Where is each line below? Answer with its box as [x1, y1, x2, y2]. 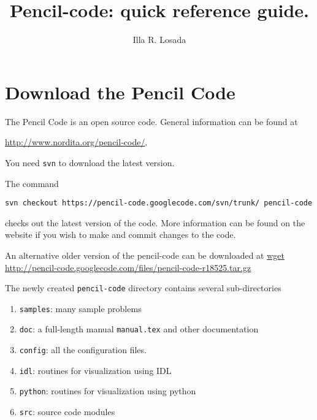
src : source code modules [19, 405, 115, 418]
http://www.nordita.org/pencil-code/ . [5, 136, 148, 148]
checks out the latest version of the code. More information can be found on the [5, 216, 305, 229]
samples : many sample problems [19, 302, 142, 315]
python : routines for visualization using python [19, 384, 196, 397]
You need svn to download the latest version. [5, 156, 175, 169]
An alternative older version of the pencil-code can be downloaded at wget [5, 248, 285, 261]
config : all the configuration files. [19, 343, 147, 356]
